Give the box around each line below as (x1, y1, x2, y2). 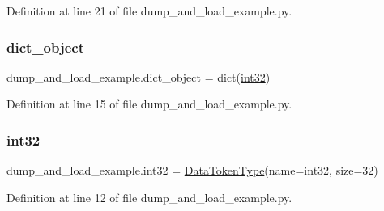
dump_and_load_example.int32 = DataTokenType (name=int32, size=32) (6, 162, 378, 179)
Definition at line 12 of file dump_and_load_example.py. (6, 188, 292, 205)
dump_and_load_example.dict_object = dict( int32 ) (6, 68, 271, 85)
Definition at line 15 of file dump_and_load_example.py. (6, 95, 292, 112)
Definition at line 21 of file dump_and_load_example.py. (6, 2, 292, 19)
